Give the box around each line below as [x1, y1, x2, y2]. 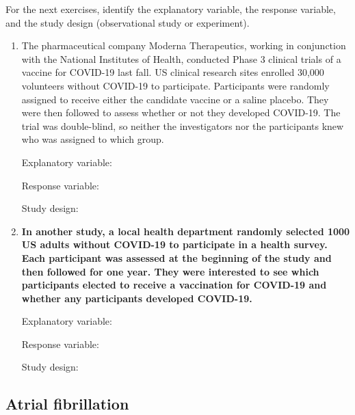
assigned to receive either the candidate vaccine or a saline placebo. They [21, 92, 329, 106]
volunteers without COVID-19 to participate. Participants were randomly [21, 78, 330, 92]
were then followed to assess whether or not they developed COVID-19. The [21, 105, 341, 120]
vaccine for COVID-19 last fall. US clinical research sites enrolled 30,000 [21, 65, 324, 79]
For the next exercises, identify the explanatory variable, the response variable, [5, 2, 336, 16]
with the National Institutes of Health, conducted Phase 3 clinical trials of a [21, 51, 341, 66]
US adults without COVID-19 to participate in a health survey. [21, 237, 328, 252]
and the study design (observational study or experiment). [5, 15, 250, 29]
